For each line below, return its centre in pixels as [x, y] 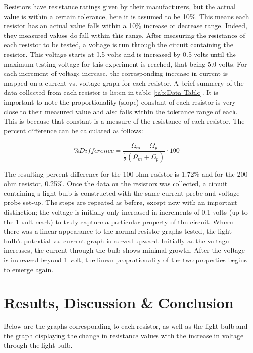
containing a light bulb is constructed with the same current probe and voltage [122, 193]
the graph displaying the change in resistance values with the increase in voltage [124, 335]
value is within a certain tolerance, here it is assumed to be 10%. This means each [126, 16]
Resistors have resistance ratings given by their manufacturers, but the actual [120, 6]
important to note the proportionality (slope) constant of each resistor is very [120, 102]
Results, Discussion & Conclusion [119, 303]
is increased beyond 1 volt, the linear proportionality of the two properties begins [125, 259]
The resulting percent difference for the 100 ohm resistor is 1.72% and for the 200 [126, 174]
